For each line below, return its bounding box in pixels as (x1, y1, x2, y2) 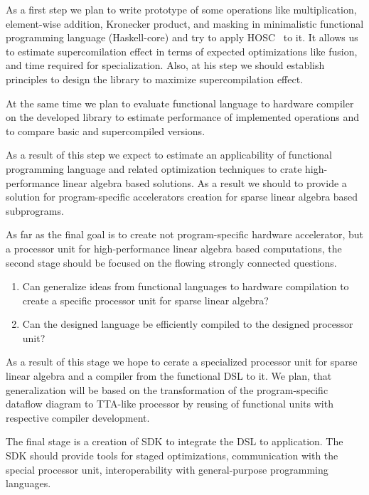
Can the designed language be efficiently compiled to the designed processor (22, 316, 353, 331)
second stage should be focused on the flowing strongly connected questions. (6, 255, 337, 270)
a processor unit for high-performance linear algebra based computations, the (6, 240, 342, 255)
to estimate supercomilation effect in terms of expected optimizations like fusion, (6, 43, 358, 58)
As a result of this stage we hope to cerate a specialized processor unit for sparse (6, 354, 358, 369)
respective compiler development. (6, 410, 150, 425)
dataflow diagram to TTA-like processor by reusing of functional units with (6, 396, 333, 411)
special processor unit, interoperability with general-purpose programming (6, 462, 328, 477)
